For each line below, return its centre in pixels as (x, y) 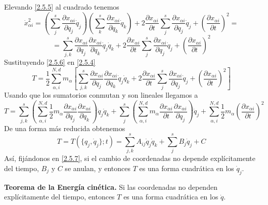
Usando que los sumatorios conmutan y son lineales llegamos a (101, 95)
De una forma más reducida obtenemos (65, 128)
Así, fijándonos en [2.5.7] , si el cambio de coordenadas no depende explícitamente (130, 158)
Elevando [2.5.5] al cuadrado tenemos (62, 7)
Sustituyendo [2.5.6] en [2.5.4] (50, 62)
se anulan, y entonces (98, 168)
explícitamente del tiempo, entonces (59, 197)
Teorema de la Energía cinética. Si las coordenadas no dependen (111, 187)
